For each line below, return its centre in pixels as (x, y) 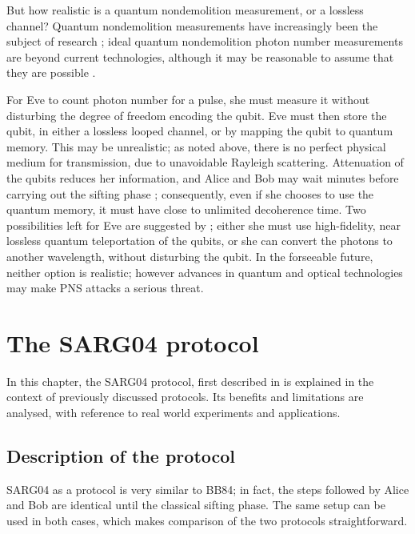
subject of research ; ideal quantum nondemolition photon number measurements (205, 41)
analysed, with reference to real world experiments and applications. (174, 412)
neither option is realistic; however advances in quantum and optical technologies (205, 272)
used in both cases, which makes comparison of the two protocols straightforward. (207, 520)
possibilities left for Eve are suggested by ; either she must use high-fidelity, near (204, 225)
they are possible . (51, 72)
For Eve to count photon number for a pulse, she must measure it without (188, 99)
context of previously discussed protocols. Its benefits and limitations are (185, 397)
